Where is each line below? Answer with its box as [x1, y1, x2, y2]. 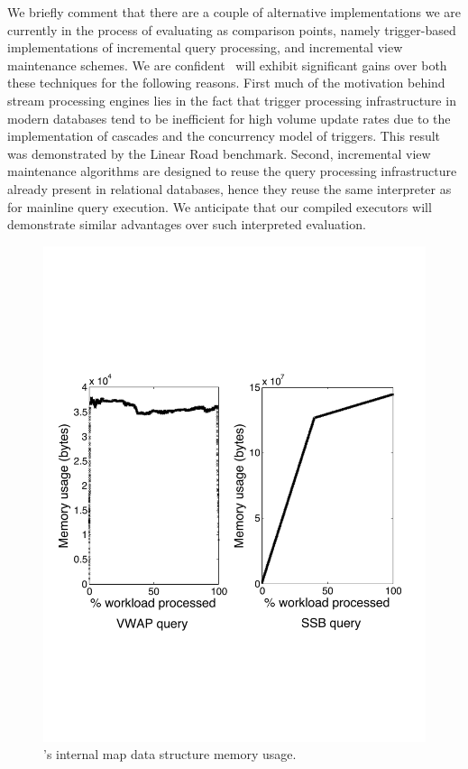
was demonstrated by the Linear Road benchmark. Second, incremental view [7, 144, 431, 162]
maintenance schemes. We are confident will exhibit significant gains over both [7, 55, 447, 74]
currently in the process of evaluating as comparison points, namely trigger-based [7, 20, 456, 39]
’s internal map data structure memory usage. [43, 745, 297, 764]
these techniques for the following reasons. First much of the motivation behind [7, 73, 445, 92]
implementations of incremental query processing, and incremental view [7, 38, 403, 57]
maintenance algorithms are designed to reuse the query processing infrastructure [7, 162, 457, 181]
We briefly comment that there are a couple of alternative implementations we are [7, 3, 462, 21]
